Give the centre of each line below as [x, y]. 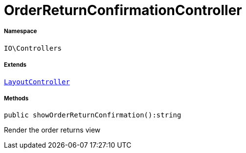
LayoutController [37, 82]
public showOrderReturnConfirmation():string [93, 115]
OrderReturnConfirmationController [123, 10]
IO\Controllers [33, 48]
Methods [16, 98]
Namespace [21, 31]
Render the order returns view [52, 130]
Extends [15, 65]
